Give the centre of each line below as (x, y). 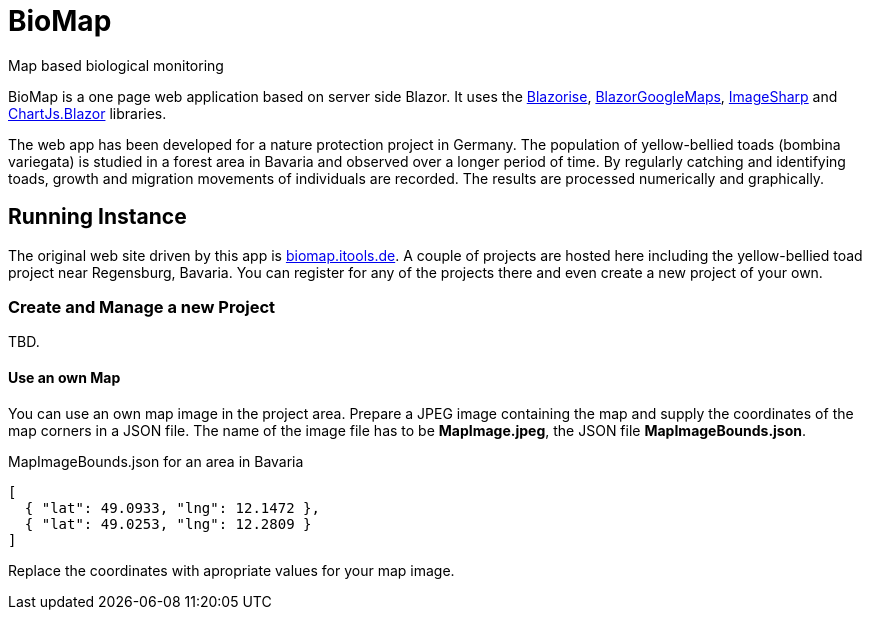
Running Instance (97, 217)
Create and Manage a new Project (142, 306)
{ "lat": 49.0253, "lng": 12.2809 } (168, 523)
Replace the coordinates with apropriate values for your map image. (231, 570)
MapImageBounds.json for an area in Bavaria (156, 461)
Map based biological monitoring (116, 65)
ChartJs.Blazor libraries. (87, 113)
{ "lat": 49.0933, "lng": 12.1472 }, (172, 507)
